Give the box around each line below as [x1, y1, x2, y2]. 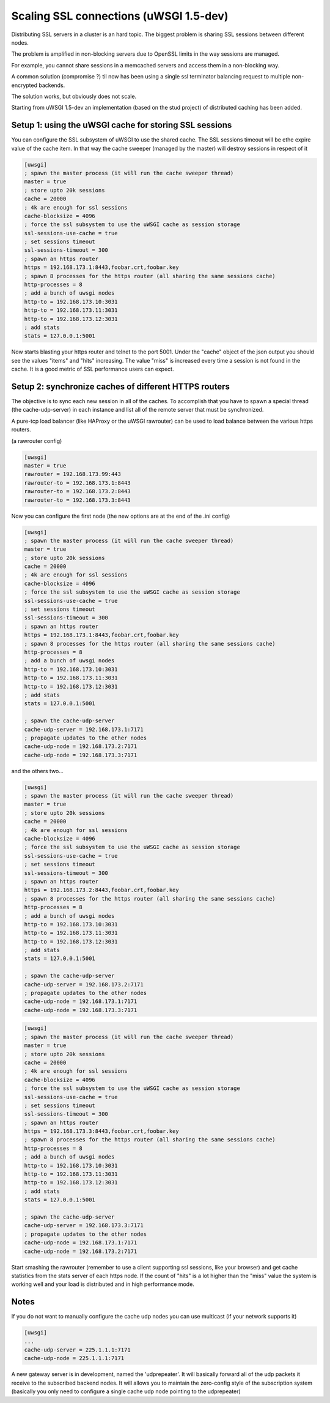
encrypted [11, 81, 38, 89]
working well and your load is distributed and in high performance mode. [11, 1280, 195, 1288]
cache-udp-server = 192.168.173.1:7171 [24, 726, 144, 733]
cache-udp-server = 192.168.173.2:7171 [24, 981, 144, 988]
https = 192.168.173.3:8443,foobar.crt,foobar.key [24, 1128, 180, 1135]
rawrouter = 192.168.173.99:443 [24, 471, 122, 478]
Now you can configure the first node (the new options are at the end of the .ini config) [11, 512, 230, 520]
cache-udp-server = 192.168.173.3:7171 [24, 1222, 144, 1229]
